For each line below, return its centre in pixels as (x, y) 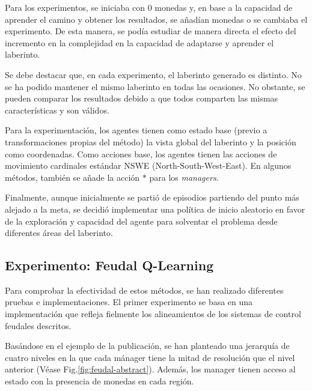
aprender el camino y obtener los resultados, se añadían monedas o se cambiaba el (156, 19)
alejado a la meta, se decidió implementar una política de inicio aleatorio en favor (155, 209)
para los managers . (184, 177)
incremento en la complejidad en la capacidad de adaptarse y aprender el (139, 42)
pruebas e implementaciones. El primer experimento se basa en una (129, 302)
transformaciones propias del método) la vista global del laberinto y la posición (151, 141)
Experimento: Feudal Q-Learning (109, 265)
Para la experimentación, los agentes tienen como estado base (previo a (136, 130)
